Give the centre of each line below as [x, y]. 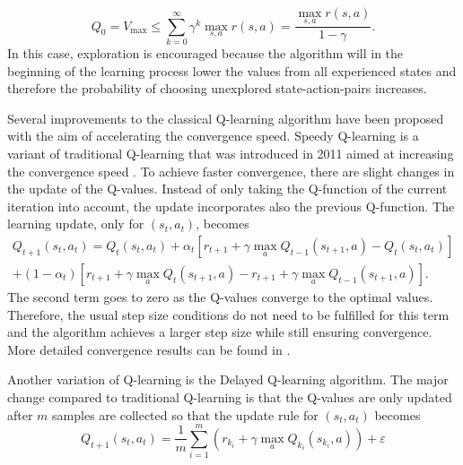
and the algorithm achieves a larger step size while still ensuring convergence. [220, 332]
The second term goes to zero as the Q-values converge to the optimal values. [220, 296]
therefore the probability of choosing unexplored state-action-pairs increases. [217, 88]
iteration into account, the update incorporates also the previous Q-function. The [231, 206]
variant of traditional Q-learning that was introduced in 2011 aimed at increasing [231, 153]
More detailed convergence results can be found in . [149, 349]
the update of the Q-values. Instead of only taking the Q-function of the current [227, 189]
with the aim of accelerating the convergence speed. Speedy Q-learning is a [213, 136]
